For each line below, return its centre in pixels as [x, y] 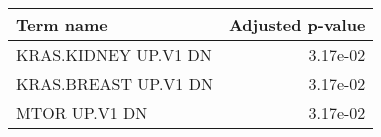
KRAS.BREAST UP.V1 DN [114, 83]
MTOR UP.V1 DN [82, 112]
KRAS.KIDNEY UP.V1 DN [114, 54]
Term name [62, 24]
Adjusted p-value [297, 24]
